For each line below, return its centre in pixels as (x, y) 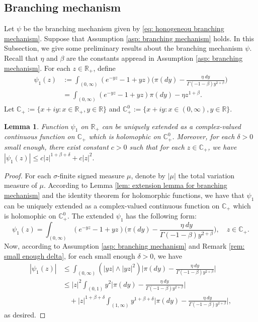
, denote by (148, 175)
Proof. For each (28, 175)
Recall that (21, 58)
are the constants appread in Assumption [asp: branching (155, 58)
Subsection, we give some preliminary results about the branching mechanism (123, 48)
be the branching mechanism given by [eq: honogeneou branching (124, 28)
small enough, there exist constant (56, 146)
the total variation (206, 175)
